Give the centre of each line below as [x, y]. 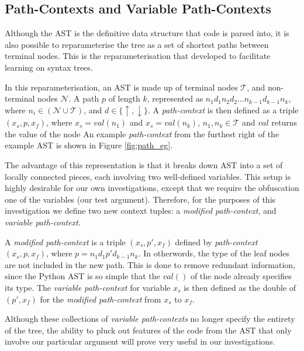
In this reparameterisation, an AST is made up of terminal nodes [121, 87]
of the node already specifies [241, 276]
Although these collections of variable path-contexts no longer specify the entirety [150, 319]
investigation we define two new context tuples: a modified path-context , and [141, 211]
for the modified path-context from [101, 299]
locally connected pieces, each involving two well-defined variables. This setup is [148, 176]
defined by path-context [216, 241]
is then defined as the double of [240, 287]
